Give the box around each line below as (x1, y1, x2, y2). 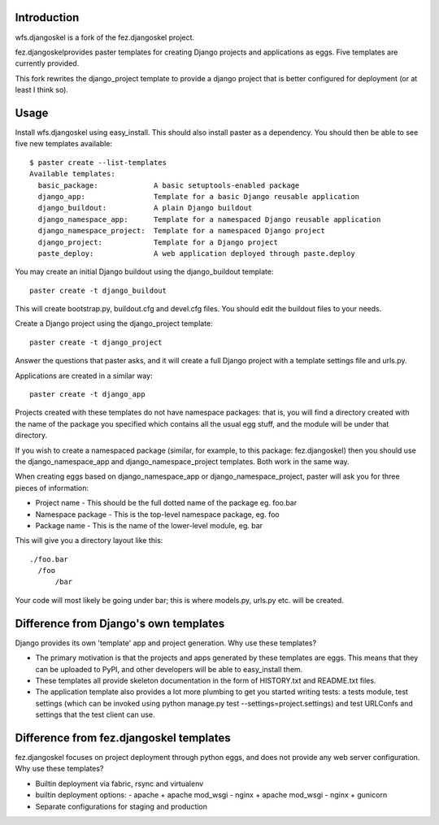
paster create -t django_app (29, 390, 146, 399)
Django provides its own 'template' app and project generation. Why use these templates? (15, 638, 317, 648)
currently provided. (15, 59, 80, 68)
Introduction (15, 11, 80, 24)
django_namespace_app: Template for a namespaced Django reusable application (37, 215, 381, 224)
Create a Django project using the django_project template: (15, 319, 213, 328)
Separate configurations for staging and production (35, 801, 207, 811)
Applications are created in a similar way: (15, 371, 154, 380)
